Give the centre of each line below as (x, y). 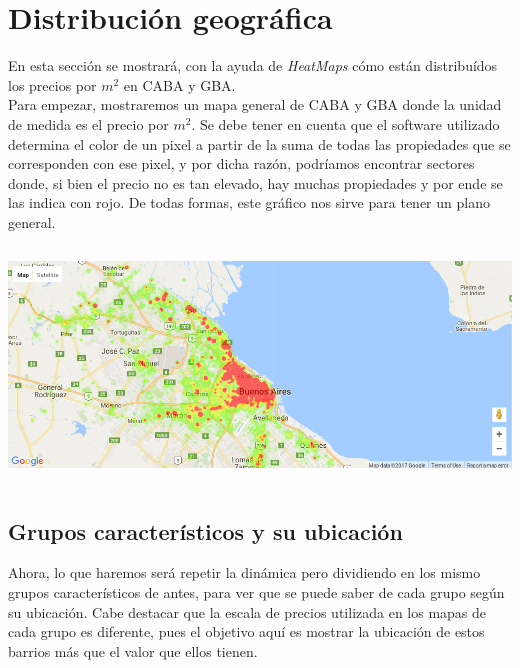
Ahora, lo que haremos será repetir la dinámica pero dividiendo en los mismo (244, 572)
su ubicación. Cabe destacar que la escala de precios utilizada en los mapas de (247, 611)
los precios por (52, 84)
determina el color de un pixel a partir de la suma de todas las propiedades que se (259, 143)
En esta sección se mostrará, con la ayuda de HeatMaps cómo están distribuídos (253, 65)
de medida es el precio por (88, 123)
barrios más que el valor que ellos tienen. (133, 650)
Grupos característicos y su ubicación (205, 530)
